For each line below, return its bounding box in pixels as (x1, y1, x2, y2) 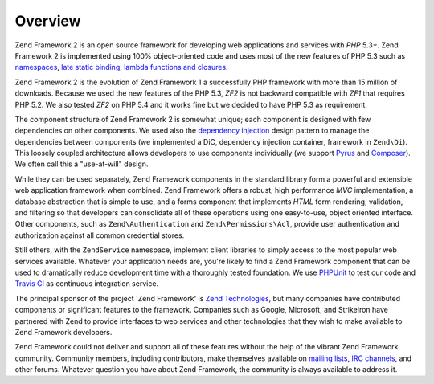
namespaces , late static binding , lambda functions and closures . (14, 63, 228, 72)
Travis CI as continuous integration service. (14, 279, 159, 288)
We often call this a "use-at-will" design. (14, 159, 149, 169)
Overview (14, 12, 81, 30)
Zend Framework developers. (14, 327, 113, 337)
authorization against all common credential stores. (14, 230, 185, 240)
